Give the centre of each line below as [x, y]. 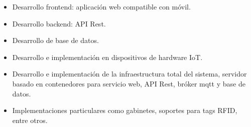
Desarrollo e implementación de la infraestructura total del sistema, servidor [130, 74]
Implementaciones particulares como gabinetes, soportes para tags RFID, [125, 110]
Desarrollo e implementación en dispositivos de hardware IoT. [107, 57]
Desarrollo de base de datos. [55, 40]
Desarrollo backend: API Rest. [59, 23]
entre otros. [30, 120]
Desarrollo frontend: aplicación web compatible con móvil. [101, 6]
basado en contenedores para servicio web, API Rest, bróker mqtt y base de [129, 83]
